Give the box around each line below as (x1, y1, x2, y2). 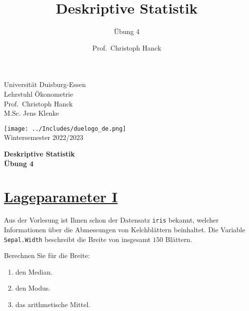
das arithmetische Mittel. (15, 299, 91, 309)
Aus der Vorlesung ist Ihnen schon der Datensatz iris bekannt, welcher (4, 215, 219, 225)
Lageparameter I (4, 187, 118, 207)
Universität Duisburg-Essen (4, 79, 86, 89)
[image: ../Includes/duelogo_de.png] (4, 125, 126, 132)
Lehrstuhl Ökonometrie (4, 88, 73, 99)
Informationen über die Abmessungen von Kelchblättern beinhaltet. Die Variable (4, 224, 246, 234)
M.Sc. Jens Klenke (4, 108, 59, 118)
